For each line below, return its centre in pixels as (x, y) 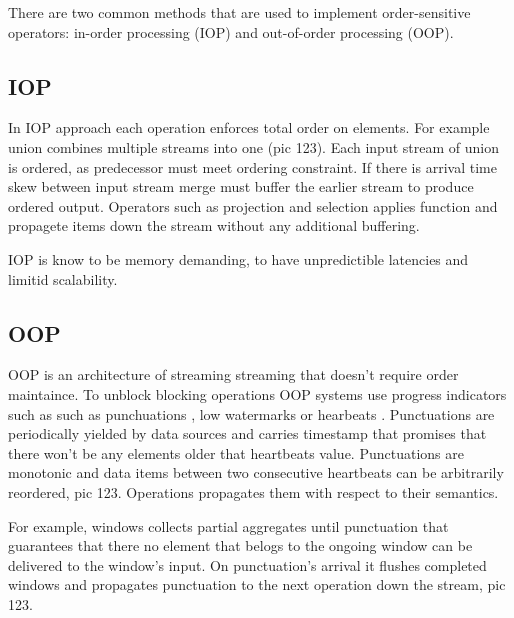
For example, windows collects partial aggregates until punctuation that (228, 525)
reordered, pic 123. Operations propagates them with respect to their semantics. (253, 491)
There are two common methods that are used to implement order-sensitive (239, 12)
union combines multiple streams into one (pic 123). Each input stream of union (253, 146)
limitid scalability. (63, 278)
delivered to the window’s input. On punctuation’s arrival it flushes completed (247, 564)
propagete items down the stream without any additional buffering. (214, 225)
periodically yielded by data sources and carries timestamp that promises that (247, 433)
